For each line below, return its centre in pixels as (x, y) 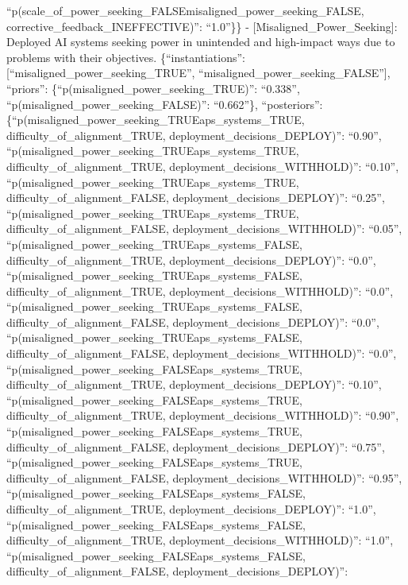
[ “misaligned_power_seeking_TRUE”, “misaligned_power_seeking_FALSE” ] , (198, 73)
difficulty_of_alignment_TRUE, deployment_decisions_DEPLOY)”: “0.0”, (191, 260)
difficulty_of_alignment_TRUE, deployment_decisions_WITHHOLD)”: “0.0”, (200, 291)
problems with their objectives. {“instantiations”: (126, 57)
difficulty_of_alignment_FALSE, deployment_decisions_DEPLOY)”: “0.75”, (196, 446)
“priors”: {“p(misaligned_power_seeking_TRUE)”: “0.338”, (153, 88)
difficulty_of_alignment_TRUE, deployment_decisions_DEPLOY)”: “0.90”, (194, 135)
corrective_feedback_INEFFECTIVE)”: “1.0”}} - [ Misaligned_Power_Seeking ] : (202, 26)
